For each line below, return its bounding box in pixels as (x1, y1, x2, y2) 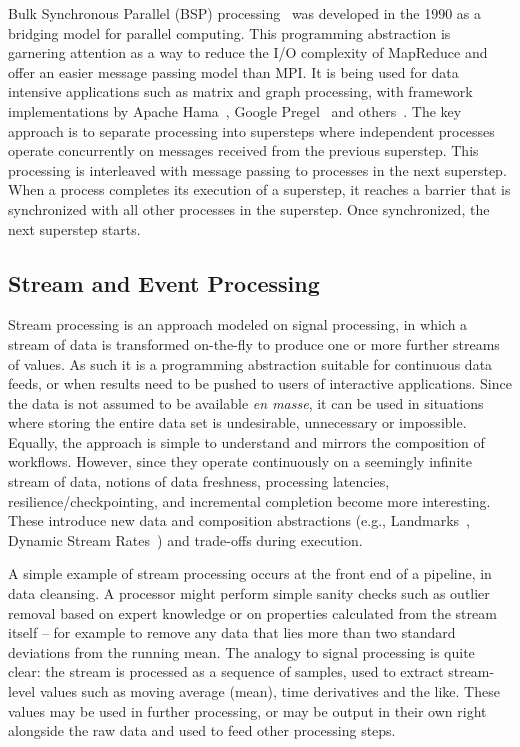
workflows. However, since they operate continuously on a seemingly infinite (8, 451, 472, 472)
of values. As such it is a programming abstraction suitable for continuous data (8, 353, 493, 374)
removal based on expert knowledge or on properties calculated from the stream (8, 602, 497, 623)
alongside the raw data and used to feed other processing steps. (8, 720, 396, 741)
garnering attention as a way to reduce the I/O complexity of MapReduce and (8, 42, 488, 63)
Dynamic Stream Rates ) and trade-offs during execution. (8, 529, 363, 550)
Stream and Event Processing (8, 267, 320, 298)
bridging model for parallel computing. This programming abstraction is (8, 22, 451, 43)
